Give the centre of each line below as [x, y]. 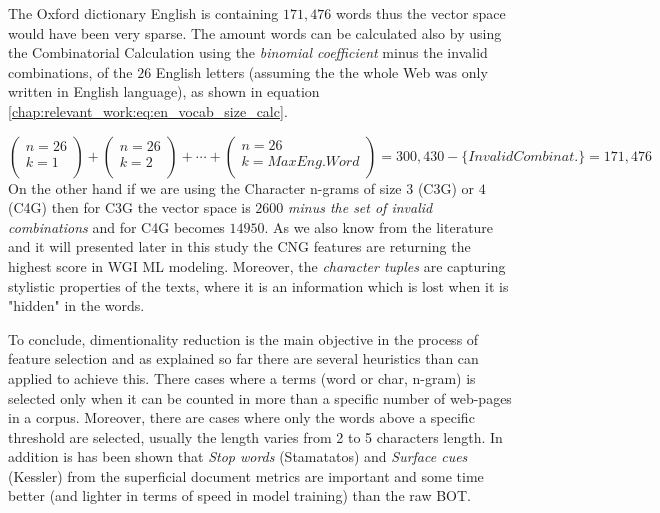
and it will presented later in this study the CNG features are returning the [239, 246]
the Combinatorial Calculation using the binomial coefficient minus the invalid [248, 52]
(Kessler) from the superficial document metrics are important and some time [246, 475]
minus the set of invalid [360, 207]
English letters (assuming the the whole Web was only [321, 71]
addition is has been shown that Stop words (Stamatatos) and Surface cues [238, 456]
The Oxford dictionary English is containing [143, 13]
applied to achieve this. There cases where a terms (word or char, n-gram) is [242, 377]
